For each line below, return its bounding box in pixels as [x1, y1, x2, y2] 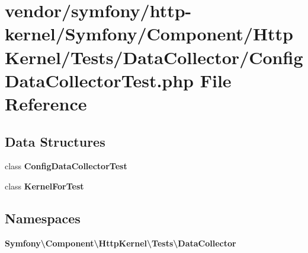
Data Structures [5, 132, 105, 150]
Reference [5, 91, 87, 115]
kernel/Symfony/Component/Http [5, 21, 294, 46]
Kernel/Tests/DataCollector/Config [5, 45, 303, 69]
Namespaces [5, 208, 81, 227]
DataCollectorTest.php [5, 68, 194, 92]
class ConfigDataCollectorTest [5, 160, 127, 172]
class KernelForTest [5, 179, 84, 192]
